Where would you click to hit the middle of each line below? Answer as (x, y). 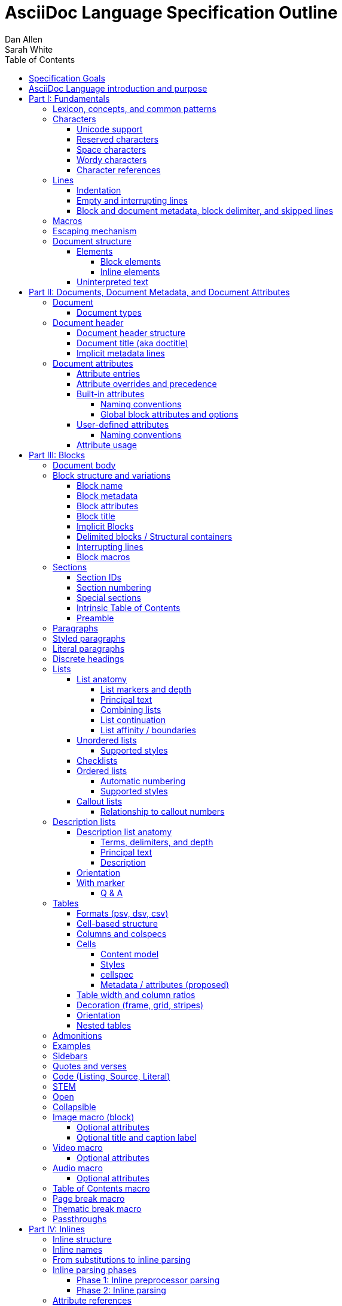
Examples (72, 1045)
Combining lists (131, 709)
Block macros (103, 557)
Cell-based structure (117, 923)
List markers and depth (146, 689)
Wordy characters (112, 159)
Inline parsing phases (95, 1269)
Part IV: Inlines (57, 1229)
